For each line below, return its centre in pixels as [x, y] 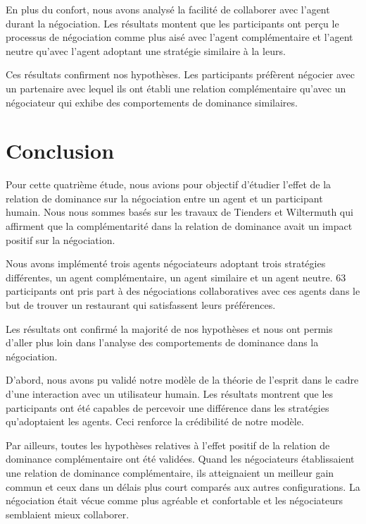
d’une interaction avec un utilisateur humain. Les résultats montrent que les [170, 394]
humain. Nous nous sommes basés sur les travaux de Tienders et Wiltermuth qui [179, 212]
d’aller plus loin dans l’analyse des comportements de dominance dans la [162, 342]
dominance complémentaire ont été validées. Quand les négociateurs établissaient [180, 459]
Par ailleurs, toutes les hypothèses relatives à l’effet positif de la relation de [168, 445]
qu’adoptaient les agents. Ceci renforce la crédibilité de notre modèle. [155, 421]
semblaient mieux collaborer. [68, 514]
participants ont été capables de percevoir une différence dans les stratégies [168, 407]
